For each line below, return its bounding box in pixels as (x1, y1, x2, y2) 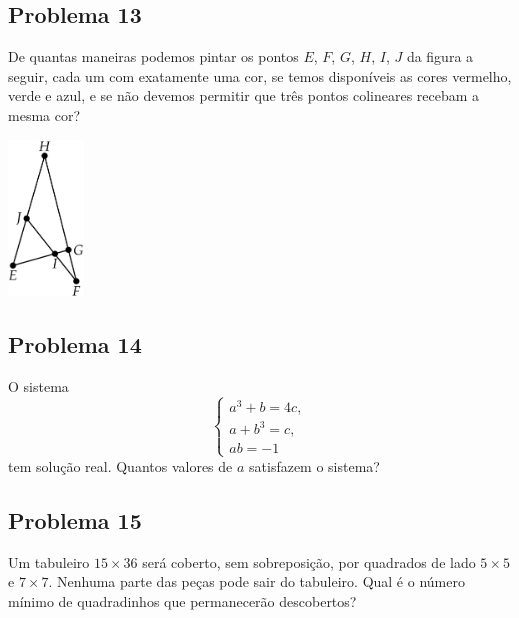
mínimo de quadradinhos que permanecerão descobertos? (8, 590, 357, 611)
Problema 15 (8, 504, 142, 535)
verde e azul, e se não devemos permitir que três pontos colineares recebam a (8, 85, 480, 106)
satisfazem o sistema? (249, 455, 380, 476)
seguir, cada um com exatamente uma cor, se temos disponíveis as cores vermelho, (8, 65, 512, 86)
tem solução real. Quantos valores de (8, 455, 233, 476)
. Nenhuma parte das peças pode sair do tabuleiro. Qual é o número (48, 571, 465, 592)
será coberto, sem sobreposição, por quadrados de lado (142, 551, 476, 572)
